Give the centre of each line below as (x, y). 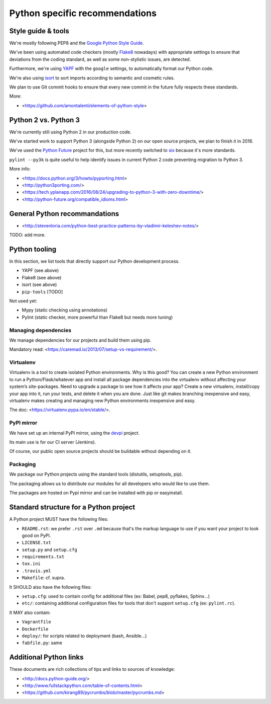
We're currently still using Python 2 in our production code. (70, 132)
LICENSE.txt (36, 543)
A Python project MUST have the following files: (59, 519)
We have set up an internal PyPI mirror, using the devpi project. (75, 433)
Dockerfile (35, 629)
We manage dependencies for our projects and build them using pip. (80, 340)
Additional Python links (46, 657)
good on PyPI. (36, 535)
